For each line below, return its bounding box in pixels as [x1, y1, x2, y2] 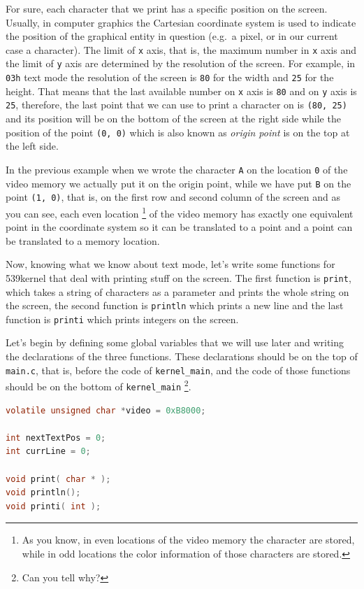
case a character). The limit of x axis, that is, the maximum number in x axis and [6, 42, 357, 57]
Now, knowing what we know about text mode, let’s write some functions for [6, 257, 335, 271]
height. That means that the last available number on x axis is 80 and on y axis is [6, 83, 357, 98]
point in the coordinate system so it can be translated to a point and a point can [6, 220, 353, 234]
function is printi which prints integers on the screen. [6, 311, 239, 326]
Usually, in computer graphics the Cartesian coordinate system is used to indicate [6, 15, 356, 29]
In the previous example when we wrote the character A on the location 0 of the [6, 162, 348, 176]
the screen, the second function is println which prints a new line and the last [6, 298, 344, 313]
